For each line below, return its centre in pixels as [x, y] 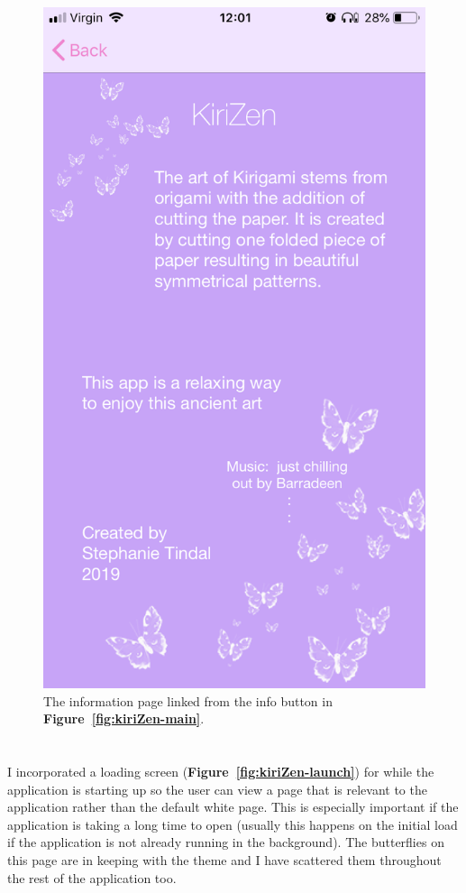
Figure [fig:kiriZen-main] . [124, 718]
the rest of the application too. [92, 877]
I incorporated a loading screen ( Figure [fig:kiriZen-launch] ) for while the [221, 772]
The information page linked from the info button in [188, 700]
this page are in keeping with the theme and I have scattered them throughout [224, 860]
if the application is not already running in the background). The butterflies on [226, 842]
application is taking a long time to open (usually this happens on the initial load [233, 824]
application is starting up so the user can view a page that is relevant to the [217, 789]
